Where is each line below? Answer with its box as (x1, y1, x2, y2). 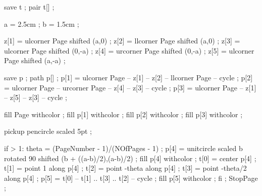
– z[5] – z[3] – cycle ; (4, 92, 67, 103)
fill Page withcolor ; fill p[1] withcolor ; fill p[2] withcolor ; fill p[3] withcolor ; (4, 109, 243, 119)
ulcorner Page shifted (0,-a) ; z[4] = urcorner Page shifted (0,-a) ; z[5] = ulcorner (4, 45, 254, 56)
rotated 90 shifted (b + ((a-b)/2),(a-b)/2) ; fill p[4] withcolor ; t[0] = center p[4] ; (4, 153, 256, 163)
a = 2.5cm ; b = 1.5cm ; (4, 18, 79, 29)
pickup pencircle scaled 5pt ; (4, 126, 92, 136)
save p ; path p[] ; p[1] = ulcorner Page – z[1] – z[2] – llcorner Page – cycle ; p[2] (4, 72, 253, 82)
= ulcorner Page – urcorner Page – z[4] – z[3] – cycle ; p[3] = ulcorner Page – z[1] (4, 82, 256, 92)
